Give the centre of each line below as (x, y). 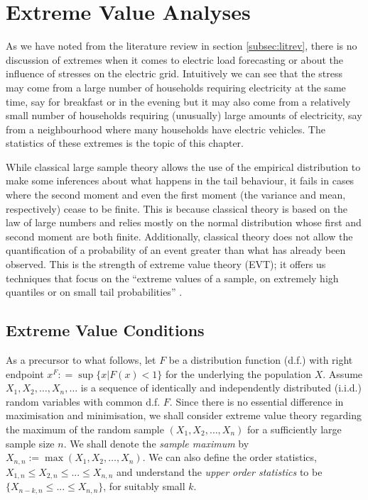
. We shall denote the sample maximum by (156, 443)
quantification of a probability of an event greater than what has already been (176, 250)
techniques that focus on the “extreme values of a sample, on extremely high (172, 278)
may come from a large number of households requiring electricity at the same (176, 87)
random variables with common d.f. (83, 401)
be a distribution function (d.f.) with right (261, 360)
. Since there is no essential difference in (256, 401)
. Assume (343, 373)
